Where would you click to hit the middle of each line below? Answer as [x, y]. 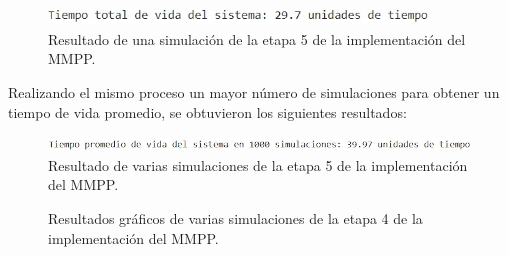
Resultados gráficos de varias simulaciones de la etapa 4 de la [235, 218]
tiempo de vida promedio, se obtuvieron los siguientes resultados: [207, 111]
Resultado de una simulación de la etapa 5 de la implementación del [257, 38]
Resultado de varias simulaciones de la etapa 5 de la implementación [258, 164]
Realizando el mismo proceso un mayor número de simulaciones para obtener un [254, 92]
